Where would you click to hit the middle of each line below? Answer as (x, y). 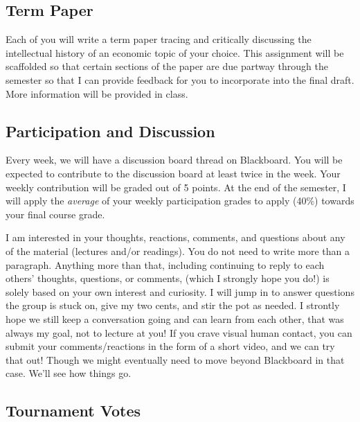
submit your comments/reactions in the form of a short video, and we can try (170, 346)
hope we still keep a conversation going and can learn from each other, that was (175, 318)
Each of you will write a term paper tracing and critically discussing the (159, 39)
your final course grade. (55, 214)
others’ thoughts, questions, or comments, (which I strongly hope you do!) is (168, 278)
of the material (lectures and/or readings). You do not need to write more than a (178, 250)
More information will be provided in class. (97, 93)
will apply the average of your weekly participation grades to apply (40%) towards (180, 201)
